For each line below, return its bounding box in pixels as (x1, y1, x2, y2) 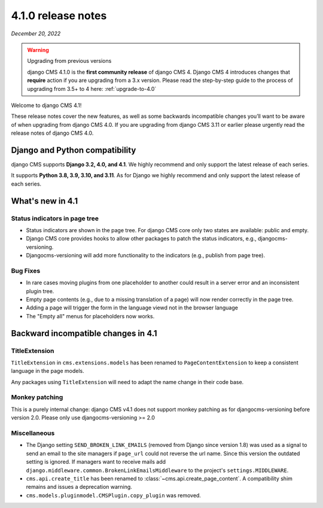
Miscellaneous (11, 429, 55, 437)
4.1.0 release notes (11, 9, 107, 22)
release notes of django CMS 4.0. (11, 129, 94, 137)
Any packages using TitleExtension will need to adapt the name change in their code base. (11, 378, 244, 385)
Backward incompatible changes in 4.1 (11, 328, 158, 338)
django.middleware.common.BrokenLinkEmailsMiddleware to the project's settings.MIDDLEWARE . (26, 467, 289, 474)
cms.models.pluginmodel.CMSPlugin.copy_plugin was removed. (26, 491, 202, 499)
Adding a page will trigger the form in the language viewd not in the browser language (26, 304, 239, 311)
